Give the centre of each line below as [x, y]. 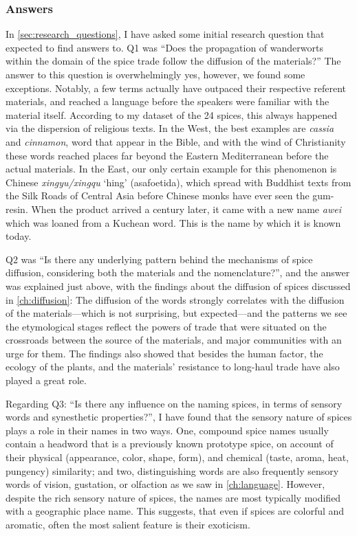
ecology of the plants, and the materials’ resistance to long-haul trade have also [173, 367]
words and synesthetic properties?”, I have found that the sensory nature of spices [179, 417]
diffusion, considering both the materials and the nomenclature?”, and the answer [178, 272]
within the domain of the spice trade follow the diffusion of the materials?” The [173, 61]
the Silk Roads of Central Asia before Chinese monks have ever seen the [158, 196]
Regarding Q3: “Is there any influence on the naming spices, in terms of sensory [174, 403]
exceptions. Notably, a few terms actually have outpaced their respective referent [176, 88]
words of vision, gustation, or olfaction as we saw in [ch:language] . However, [165, 484]
